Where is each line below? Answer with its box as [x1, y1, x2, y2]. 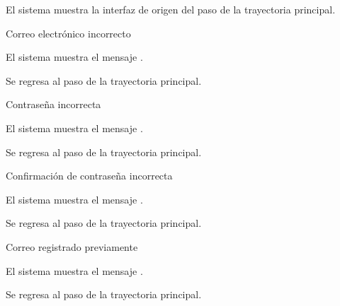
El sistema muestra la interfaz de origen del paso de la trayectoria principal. [6, 2, 336, 16]
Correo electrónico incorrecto [6, 25, 131, 40]
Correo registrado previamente [6, 239, 138, 254]
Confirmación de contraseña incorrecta [6, 168, 173, 183]
